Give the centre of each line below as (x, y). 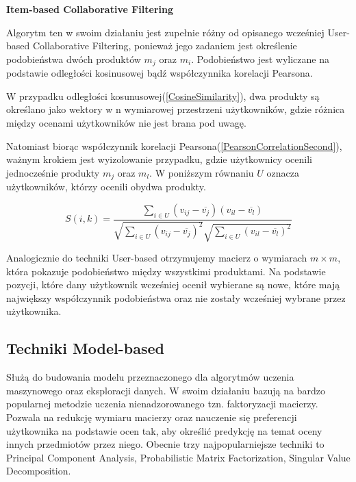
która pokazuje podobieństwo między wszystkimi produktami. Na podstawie (166, 271)
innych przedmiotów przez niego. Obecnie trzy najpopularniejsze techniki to (165, 444)
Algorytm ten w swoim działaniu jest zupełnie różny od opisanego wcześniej (165, 32)
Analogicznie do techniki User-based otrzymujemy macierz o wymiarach (157, 258)
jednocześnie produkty (53, 172)
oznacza (283, 172)
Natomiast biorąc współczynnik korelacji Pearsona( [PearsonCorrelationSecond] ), (174, 145)
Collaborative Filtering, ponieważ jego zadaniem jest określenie (165, 46)
